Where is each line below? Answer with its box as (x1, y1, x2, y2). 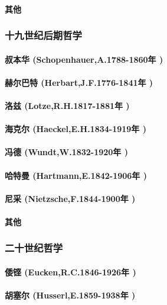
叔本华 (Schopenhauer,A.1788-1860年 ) (5, 53, 163, 65)
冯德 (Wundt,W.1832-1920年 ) (5, 146, 128, 158)
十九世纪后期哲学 (5, 28, 82, 43)
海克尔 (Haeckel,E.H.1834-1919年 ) (5, 123, 146, 135)
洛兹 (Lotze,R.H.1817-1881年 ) (5, 99, 130, 111)
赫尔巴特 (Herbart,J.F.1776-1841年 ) (5, 76, 153, 88)
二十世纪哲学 (5, 240, 63, 255)
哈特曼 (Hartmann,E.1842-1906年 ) (5, 169, 147, 181)
